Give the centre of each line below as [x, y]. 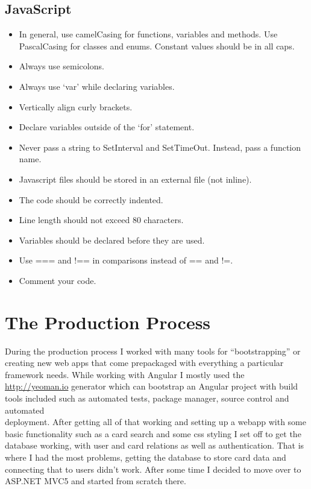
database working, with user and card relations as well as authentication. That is [155, 445]
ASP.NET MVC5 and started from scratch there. [96, 481]
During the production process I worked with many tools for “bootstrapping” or [153, 351]
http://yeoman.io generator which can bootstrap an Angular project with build [152, 386]
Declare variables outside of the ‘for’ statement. [107, 127]
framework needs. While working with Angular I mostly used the [125, 374]
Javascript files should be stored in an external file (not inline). [135, 179]
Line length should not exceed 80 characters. [101, 220]
